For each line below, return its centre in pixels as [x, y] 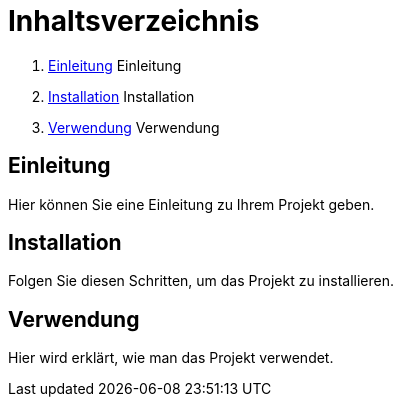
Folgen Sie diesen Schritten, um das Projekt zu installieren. [201, 281]
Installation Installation [121, 96]
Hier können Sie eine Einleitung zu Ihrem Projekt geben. [191, 204]
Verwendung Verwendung [134, 127]
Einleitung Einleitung [115, 65]
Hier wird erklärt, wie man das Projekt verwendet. [171, 358]
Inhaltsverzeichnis [134, 21]
